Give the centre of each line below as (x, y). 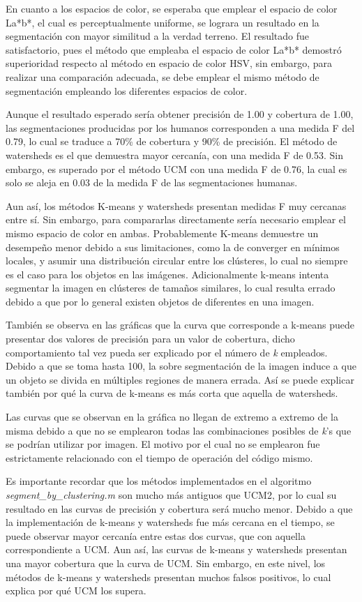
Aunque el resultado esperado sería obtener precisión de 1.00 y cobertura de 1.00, (180, 114)
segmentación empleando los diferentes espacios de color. (127, 90)
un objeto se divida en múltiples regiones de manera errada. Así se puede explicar (180, 379)
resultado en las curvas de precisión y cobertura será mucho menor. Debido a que (179, 508)
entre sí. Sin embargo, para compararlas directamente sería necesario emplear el (176, 219)
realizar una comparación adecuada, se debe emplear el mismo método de (163, 76)
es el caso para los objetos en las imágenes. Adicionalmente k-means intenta (167, 274)
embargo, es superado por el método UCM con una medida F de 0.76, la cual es (176, 168)
